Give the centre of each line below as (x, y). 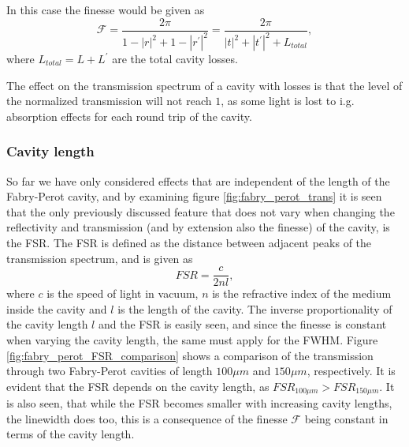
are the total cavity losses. (175, 58)
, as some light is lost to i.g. (288, 101)
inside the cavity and (57, 308)
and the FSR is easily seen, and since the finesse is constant (242, 324)
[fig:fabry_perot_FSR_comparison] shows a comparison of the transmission (190, 355)
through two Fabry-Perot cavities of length (110, 371)
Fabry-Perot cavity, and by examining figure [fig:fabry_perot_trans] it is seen (194, 196)
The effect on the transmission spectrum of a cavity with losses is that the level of (204, 85)
